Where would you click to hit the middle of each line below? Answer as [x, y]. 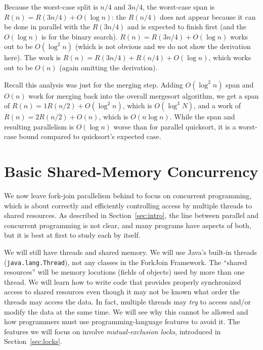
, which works [230, 57]
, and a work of [217, 105]
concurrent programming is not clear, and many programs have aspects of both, [128, 225]
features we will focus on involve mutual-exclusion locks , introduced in [113, 331]
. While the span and [202, 117]
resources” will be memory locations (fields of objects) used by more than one [124, 272]
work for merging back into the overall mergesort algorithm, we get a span [144, 95]
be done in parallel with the [47, 27]
